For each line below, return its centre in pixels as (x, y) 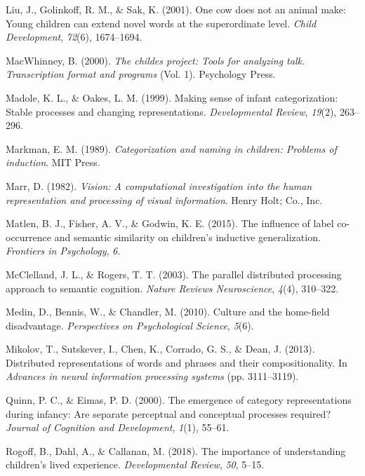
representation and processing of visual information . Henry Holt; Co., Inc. (164, 199)
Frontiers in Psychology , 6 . (63, 251)
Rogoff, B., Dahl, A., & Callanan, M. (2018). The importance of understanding (176, 450)
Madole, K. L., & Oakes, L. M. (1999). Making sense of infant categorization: (172, 97)
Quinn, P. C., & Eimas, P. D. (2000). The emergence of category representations (179, 400)
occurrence (29, 237)
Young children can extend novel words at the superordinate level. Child (161, 23)
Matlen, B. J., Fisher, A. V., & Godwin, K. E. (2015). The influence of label (170, 223)
